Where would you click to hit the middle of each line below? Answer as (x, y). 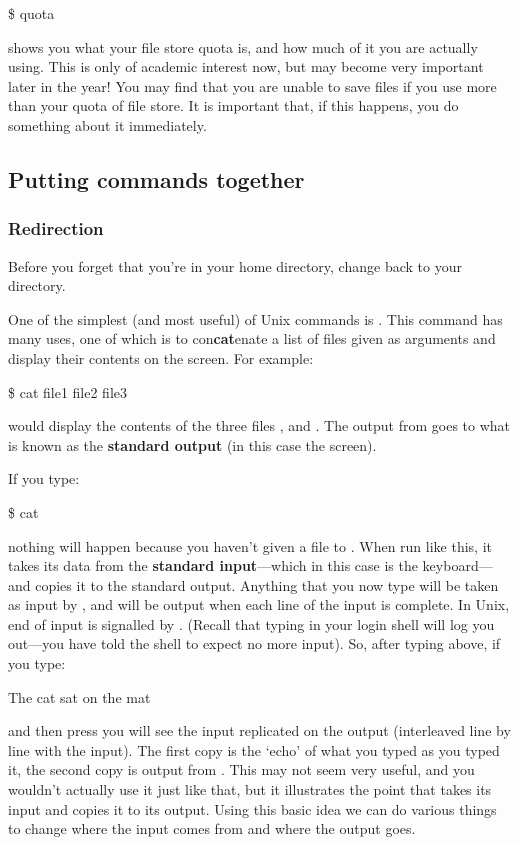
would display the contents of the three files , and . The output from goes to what (259, 425)
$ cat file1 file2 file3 (67, 391)
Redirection (56, 228)
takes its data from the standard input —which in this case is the (213, 565)
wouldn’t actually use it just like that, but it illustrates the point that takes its (250, 789)
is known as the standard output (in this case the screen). (192, 444)
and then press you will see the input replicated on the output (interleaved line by (259, 730)
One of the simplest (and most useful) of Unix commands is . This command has (255, 318)
